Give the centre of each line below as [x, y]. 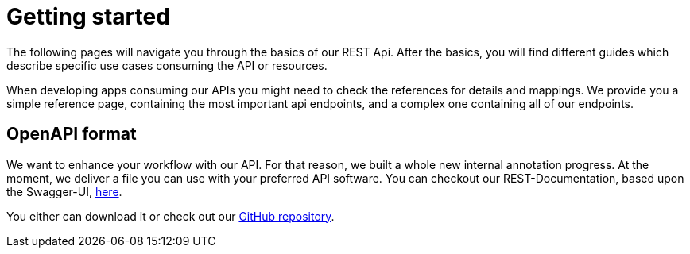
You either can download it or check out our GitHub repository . [171, 216]
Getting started [88, 17]
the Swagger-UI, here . [64, 191]
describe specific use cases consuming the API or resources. [167, 65]
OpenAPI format [72, 134]
